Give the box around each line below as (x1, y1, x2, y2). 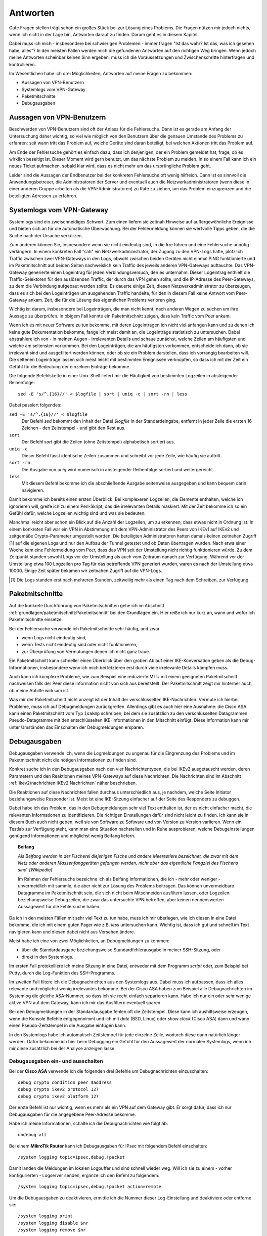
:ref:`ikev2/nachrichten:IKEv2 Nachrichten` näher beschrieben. (9, 780, 137, 786)
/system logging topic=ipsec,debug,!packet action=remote (18, 1184, 162, 1190)
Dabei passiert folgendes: (9, 402, 62, 408)
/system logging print (18, 1213, 73, 1219)
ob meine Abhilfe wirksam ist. (9, 687, 70, 693)
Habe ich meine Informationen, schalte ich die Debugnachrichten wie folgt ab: (9, 1120, 168, 1126)
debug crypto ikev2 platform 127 (18, 1093, 99, 1099)
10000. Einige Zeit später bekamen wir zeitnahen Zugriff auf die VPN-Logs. (9, 568, 163, 574)
